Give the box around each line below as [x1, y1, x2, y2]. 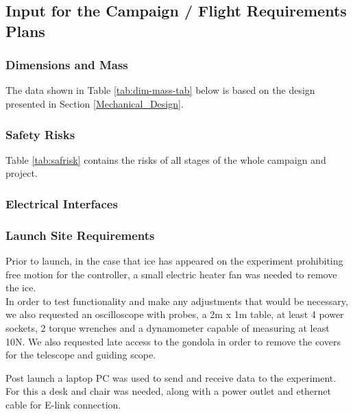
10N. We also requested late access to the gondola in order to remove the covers [5, 334, 341, 348]
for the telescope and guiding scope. [5, 348, 156, 362]
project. [5, 166, 38, 180]
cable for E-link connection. [5, 397, 121, 411]
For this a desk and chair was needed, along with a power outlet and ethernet [5, 384, 332, 398]
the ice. [5, 280, 36, 295]
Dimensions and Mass [5, 56, 128, 73]
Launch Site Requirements [5, 226, 155, 243]
